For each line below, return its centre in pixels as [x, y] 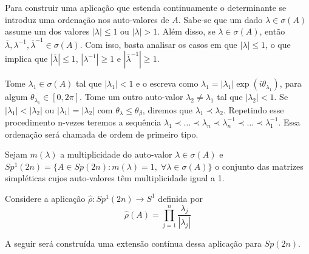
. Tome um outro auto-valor [131, 97]
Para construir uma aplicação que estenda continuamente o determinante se [146, 7]
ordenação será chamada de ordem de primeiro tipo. [102, 134]
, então [272, 31]
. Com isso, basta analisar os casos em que [158, 44]
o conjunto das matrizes [259, 166]
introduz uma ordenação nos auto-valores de [87, 19]
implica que [26, 58]
